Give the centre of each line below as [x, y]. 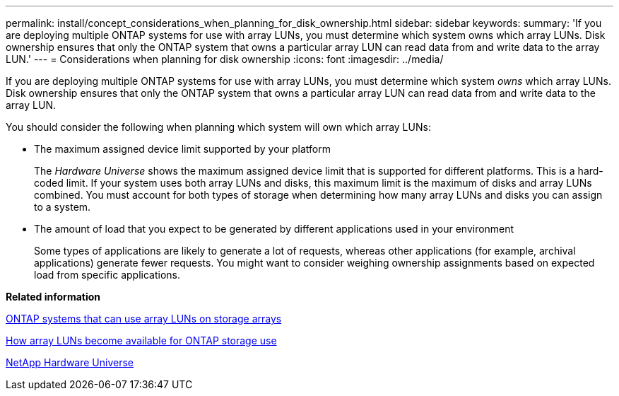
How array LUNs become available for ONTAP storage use [141, 340]
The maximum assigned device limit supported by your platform [183, 149]
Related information [53, 297]
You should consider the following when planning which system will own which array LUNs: [218, 127]
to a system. [63, 207]
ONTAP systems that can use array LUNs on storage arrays [144, 319]
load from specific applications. [107, 275]
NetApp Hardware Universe [70, 362]
